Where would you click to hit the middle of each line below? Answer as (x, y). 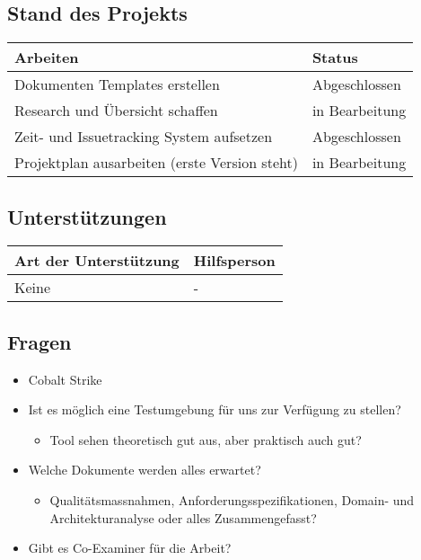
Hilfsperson (234, 261)
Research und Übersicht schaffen (116, 111)
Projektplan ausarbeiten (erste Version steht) (156, 163)
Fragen (39, 341)
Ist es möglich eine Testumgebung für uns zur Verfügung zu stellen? (215, 409)
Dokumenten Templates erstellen (117, 84)
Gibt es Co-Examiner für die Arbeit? (130, 548)
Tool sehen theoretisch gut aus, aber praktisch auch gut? (206, 439)
